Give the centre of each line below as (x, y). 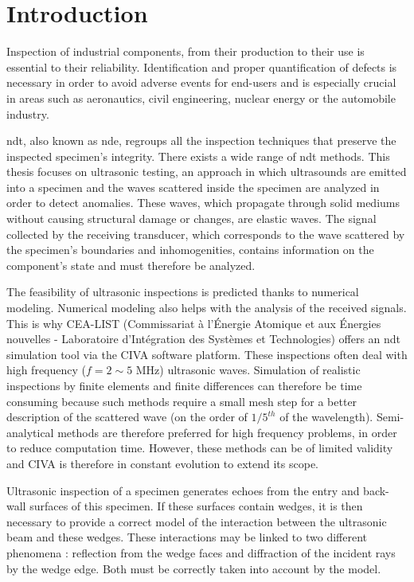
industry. (28, 113)
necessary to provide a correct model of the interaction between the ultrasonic (197, 521)
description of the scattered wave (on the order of (127, 417)
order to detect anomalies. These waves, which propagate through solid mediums (203, 203)
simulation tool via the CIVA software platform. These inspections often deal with (207, 354)
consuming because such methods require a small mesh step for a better (182, 401)
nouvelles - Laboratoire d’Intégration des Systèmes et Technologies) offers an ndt (204, 339)
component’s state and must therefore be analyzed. (131, 265)
